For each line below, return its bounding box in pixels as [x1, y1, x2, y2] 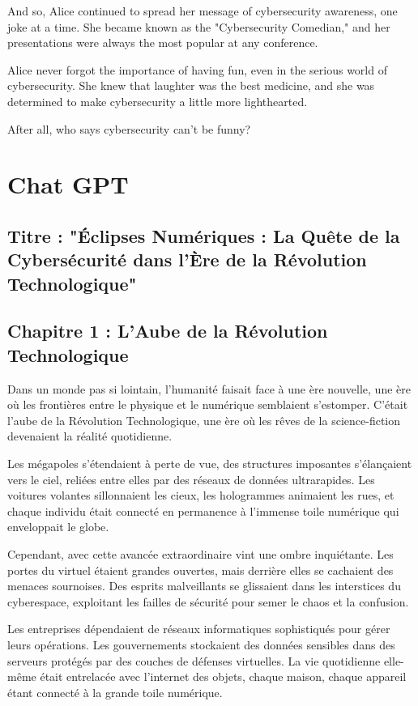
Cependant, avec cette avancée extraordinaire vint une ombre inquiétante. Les [7, 546, 394, 563]
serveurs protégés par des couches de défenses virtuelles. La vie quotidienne [7, 652, 381, 669]
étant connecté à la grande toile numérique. [7, 683, 223, 700]
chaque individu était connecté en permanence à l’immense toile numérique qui [7, 502, 399, 519]
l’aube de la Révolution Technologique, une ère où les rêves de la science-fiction [7, 411, 401, 428]
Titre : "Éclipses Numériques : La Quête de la [7, 223, 400, 248]
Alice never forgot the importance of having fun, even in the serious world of [7, 61, 387, 78]
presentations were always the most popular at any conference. [7, 34, 318, 51]
